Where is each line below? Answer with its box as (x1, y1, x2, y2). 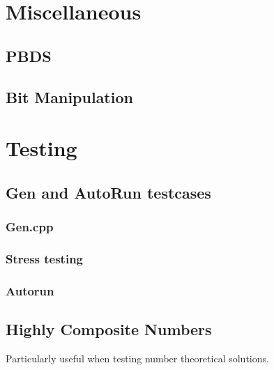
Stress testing (6, 249, 84, 267)
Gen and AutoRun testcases (6, 181, 211, 203)
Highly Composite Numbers (6, 318, 212, 340)
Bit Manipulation (6, 86, 133, 107)
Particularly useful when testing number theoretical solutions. (6, 350, 269, 365)
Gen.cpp (6, 218, 54, 236)
